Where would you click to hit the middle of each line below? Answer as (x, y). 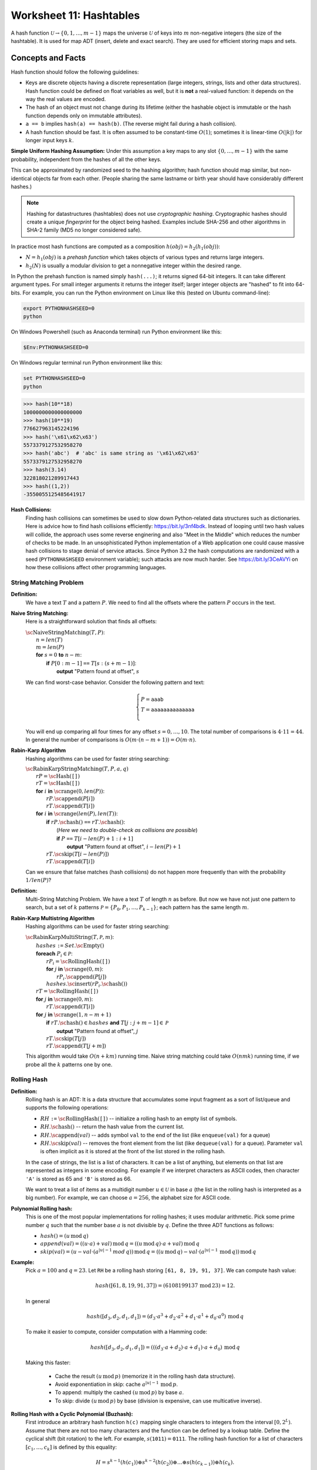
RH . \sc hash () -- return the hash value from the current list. (112, 1127)
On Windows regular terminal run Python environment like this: (87, 363)
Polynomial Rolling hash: (42, 1208)
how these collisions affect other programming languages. (96, 567)
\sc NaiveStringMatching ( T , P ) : (65, 632)
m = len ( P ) (50, 647)
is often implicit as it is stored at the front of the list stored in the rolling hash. (133, 1151)
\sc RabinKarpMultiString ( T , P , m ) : (70, 937)
